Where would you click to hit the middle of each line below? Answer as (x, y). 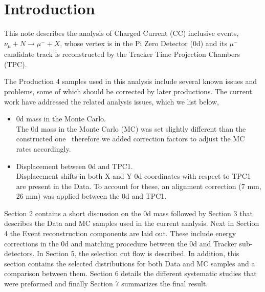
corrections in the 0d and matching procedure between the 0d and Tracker (120, 243)
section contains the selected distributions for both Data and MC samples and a (130, 263)
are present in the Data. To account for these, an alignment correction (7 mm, (139, 186)
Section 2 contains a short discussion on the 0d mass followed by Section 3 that (128, 213)
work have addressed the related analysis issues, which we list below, (112, 101)
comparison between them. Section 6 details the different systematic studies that (130, 273)
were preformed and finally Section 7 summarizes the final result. (106, 284)
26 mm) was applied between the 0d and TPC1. (91, 196)
